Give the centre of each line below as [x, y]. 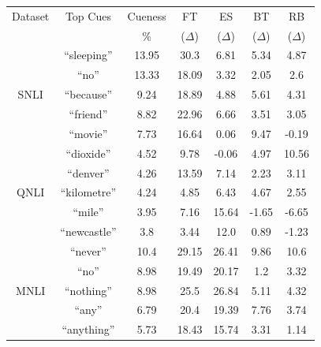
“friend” [88, 113]
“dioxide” [88, 153]
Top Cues [88, 15]
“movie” [88, 133]
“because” [88, 94]
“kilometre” [88, 192]
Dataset [31, 15]
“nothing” [88, 290]
